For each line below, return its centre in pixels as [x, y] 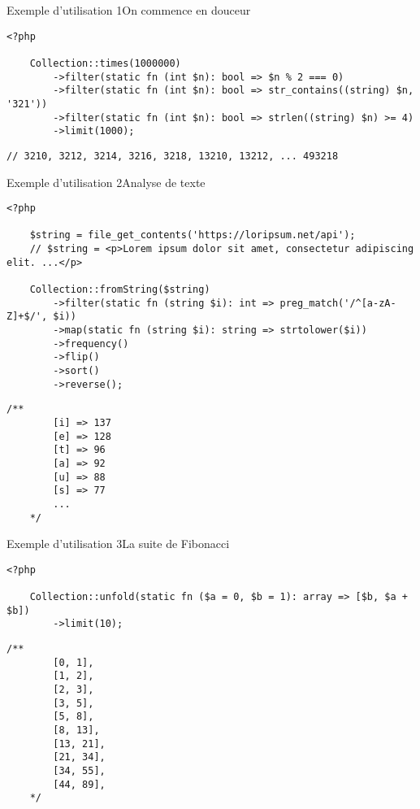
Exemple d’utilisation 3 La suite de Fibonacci [118, 544]
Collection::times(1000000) [105, 63]
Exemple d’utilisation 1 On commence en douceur [129, 10]
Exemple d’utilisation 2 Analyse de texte [106, 182]
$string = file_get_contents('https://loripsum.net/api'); [193, 235]
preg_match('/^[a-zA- [338, 303]
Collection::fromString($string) [120, 290]
